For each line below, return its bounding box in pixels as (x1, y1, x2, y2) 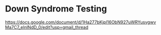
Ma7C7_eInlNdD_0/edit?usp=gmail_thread (5, 24, 89, 30)
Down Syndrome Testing (5, 3, 107, 14)
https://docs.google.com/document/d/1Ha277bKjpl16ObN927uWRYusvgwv (5, 19, 156, 25)
